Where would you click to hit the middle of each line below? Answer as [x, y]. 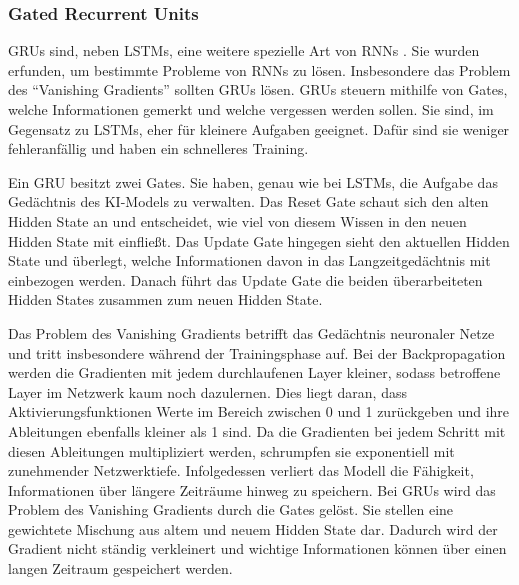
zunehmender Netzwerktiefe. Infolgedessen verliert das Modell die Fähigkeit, [241, 470]
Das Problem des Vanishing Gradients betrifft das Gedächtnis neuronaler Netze [251, 332]
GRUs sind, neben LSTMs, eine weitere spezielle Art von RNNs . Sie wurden [244, 50]
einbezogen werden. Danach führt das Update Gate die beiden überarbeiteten [245, 279]
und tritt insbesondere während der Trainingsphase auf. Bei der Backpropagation [257, 352]
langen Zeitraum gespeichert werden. [120, 568]
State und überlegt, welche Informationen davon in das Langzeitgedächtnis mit [249, 260]
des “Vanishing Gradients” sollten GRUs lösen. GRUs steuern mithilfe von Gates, [258, 89]
